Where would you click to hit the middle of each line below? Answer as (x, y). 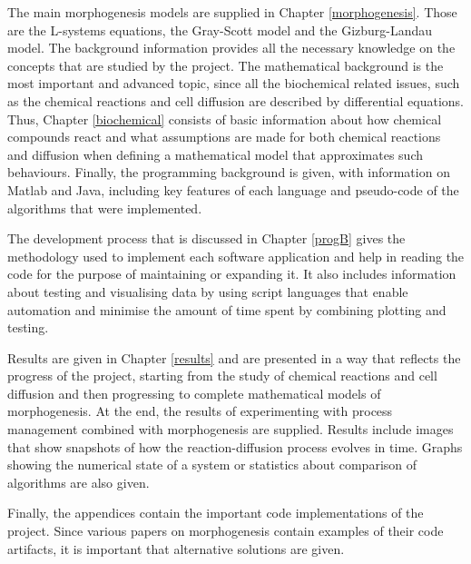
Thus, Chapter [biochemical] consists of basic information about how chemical (225, 119)
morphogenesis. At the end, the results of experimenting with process (200, 411)
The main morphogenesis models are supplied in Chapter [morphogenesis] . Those (232, 12)
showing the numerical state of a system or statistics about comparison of (212, 465)
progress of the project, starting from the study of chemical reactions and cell (222, 376)
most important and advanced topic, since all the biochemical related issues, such (234, 83)
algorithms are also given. (78, 482)
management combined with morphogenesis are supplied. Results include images (231, 429)
